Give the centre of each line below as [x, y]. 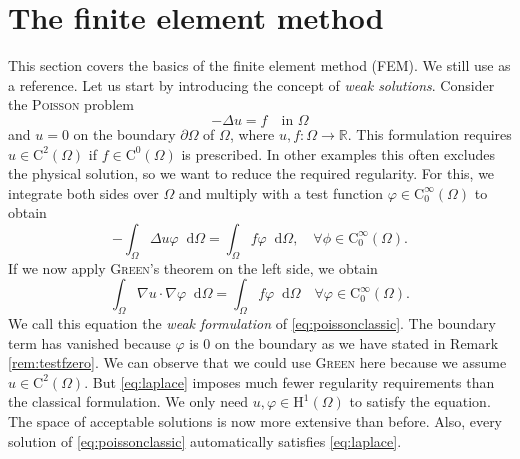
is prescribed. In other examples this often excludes [338, 153]
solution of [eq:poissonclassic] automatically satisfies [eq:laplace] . [205, 440]
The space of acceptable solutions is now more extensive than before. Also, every [255, 421]
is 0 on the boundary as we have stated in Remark [344, 342]
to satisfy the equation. [420, 401]
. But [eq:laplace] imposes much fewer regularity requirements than [289, 381]
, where [252, 133]
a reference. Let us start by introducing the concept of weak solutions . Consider [251, 84]
